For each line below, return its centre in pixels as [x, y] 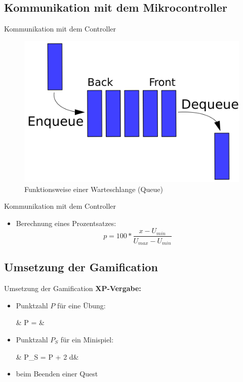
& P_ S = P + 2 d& [47, 356]
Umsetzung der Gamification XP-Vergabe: [73, 288]
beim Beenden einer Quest [57, 374]
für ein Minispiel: [87, 339]
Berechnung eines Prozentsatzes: [66, 223]
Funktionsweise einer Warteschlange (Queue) [94, 189]
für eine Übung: [81, 305]
